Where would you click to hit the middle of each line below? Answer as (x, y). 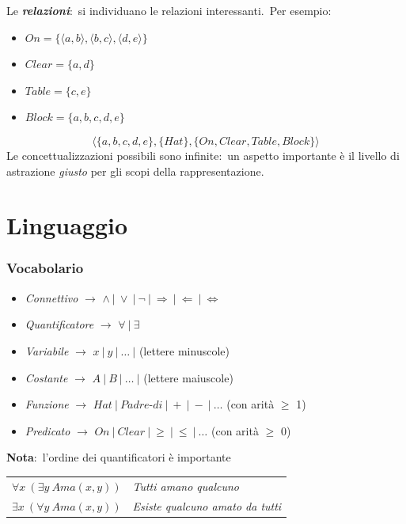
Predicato (47, 430)
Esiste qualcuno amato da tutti (207, 505)
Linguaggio (67, 225)
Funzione (47, 404)
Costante (46, 377)
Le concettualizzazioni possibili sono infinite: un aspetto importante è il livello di (203, 155)
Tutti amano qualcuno (186, 486)
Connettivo (51, 297)
